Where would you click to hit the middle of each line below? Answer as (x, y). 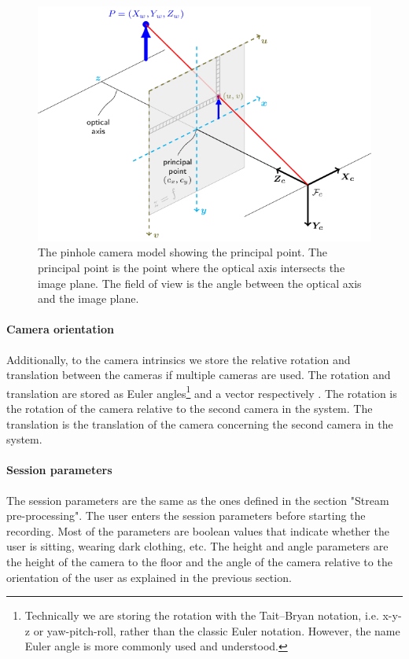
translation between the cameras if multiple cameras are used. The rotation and (199, 375)
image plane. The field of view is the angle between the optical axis (200, 283)
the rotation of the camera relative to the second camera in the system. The (190, 409)
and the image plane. (88, 298)
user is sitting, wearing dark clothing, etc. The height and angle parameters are (197, 546)
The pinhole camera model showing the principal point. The (183, 252)
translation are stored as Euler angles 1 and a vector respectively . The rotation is (202, 392)
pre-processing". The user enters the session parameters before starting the (186, 515)
